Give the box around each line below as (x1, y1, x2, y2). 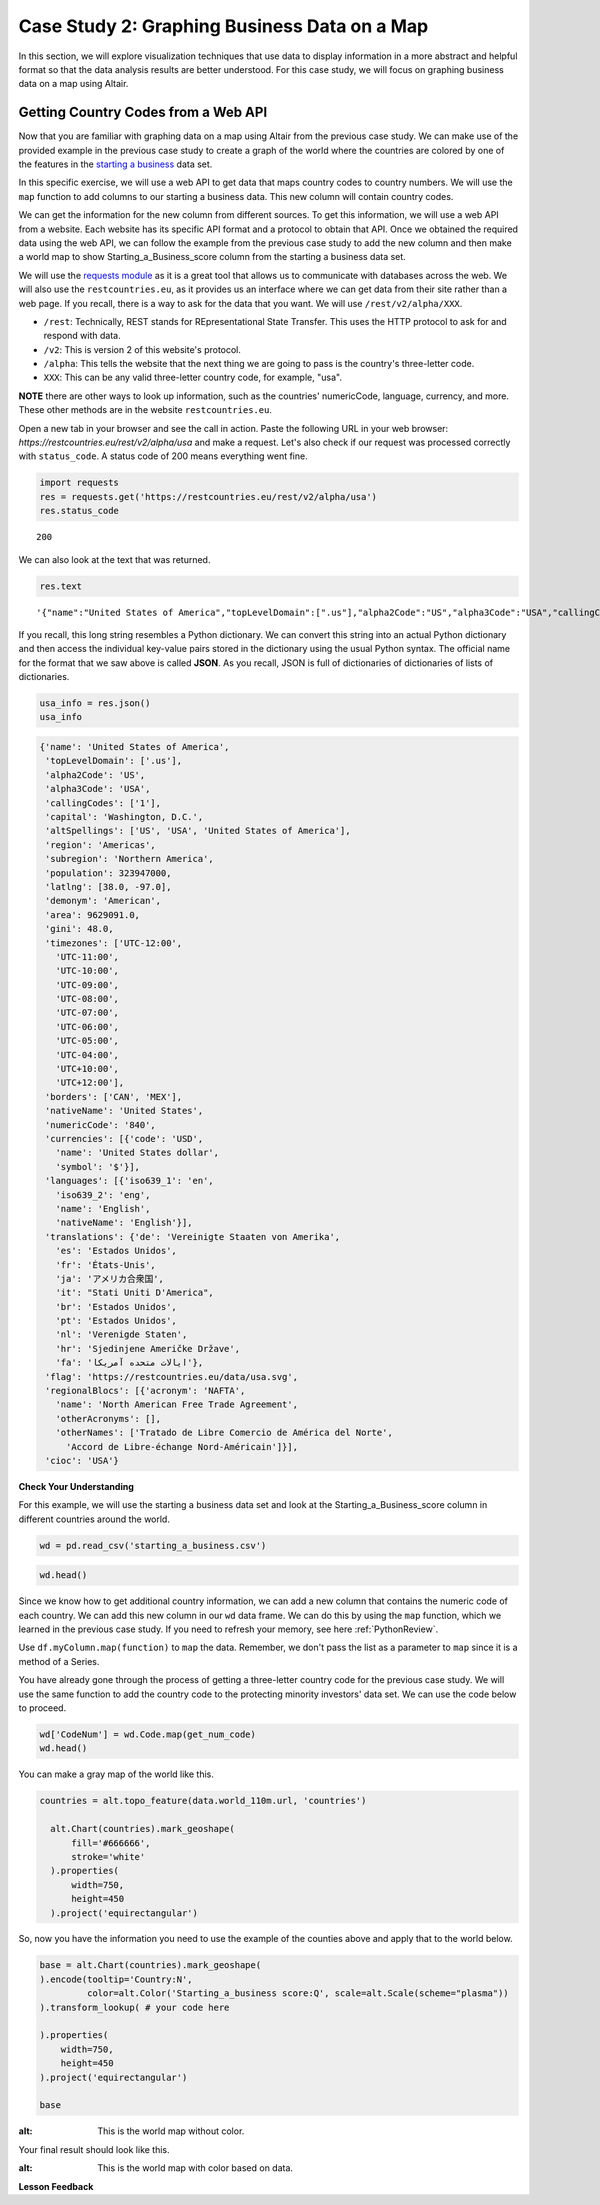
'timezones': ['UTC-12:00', (45, 937, 183, 949)
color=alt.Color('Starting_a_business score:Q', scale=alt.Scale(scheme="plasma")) (86, 1988, 509, 1999)
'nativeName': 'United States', (45, 1105, 204, 1117)
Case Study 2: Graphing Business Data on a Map (18, 15, 429, 37)
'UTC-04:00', (55, 1049, 120, 1060)
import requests (39, 477, 120, 489)
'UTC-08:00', (55, 993, 120, 1005)
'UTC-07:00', (55, 1007, 120, 1019)
